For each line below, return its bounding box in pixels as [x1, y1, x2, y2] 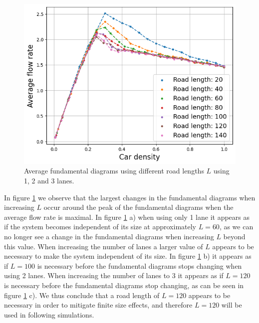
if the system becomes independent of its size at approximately [4, 221, 196, 232]
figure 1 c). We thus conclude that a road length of [4, 290, 160, 300]
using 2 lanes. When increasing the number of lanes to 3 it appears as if [4, 270, 224, 281]
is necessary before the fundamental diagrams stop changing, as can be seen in [4, 280, 244, 291]
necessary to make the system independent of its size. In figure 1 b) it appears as [4, 251, 252, 261]
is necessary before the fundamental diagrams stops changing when [37, 260, 242, 271]
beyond [223, 231, 246, 242]
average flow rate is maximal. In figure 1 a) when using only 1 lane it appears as [4, 211, 250, 222]
